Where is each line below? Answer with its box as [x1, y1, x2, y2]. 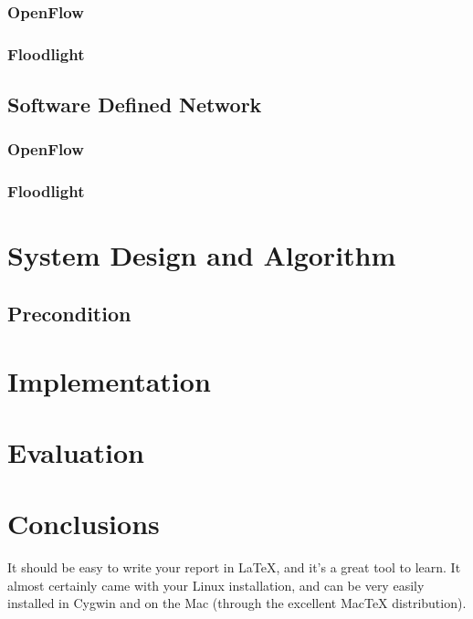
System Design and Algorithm [7, 236, 396, 274]
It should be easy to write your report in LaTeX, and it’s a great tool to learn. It [7, 558, 461, 577]
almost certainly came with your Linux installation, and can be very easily [7, 575, 425, 594]
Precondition [7, 299, 131, 327]
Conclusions [7, 505, 160, 542]
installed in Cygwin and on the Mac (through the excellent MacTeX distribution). [7, 593, 467, 613]
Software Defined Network [7, 90, 262, 119]
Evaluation [7, 433, 144, 470]
